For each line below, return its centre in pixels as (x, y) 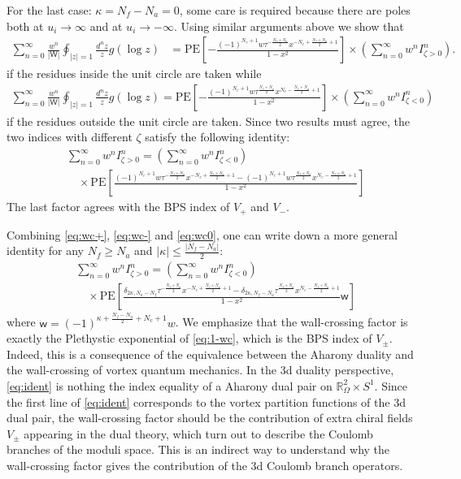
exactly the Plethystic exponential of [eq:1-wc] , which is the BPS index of (189, 338)
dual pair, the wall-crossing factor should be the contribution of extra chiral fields (210, 418)
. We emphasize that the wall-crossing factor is (291, 322)
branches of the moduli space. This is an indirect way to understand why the (198, 449)
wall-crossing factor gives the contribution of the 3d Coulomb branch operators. (205, 465)
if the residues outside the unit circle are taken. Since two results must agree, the (209, 121)
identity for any (45, 250)
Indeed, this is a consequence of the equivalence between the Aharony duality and (210, 354)
